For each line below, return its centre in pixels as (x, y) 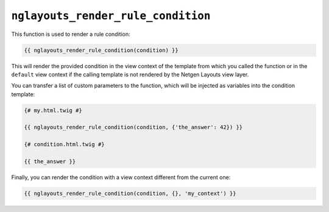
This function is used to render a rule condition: (71, 34)
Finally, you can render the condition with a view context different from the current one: (121, 177)
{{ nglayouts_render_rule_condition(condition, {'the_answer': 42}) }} (133, 127)
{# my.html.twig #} (53, 110)
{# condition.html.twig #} (64, 144)
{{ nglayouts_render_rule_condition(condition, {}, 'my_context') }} (130, 193)
